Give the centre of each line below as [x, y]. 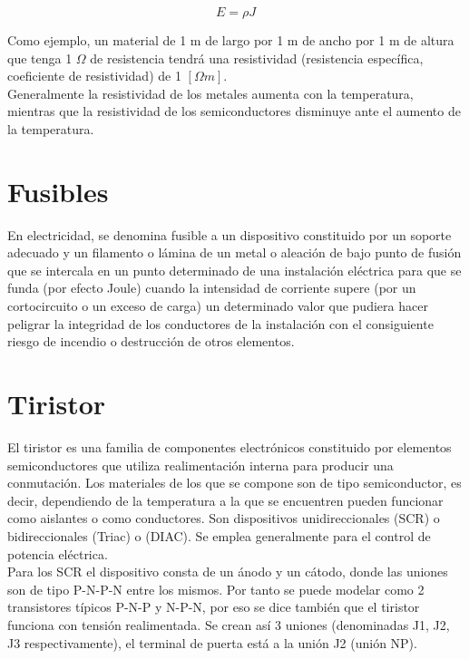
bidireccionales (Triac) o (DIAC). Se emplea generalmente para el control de [219, 535]
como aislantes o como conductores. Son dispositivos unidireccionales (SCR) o [224, 518]
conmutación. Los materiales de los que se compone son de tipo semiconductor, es [234, 483]
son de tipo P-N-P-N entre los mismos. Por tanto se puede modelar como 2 [216, 589]
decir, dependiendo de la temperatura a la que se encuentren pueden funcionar [225, 500]
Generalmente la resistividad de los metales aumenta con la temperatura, [210, 93]
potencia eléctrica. [58, 553]
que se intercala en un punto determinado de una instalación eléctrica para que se [234, 270]
